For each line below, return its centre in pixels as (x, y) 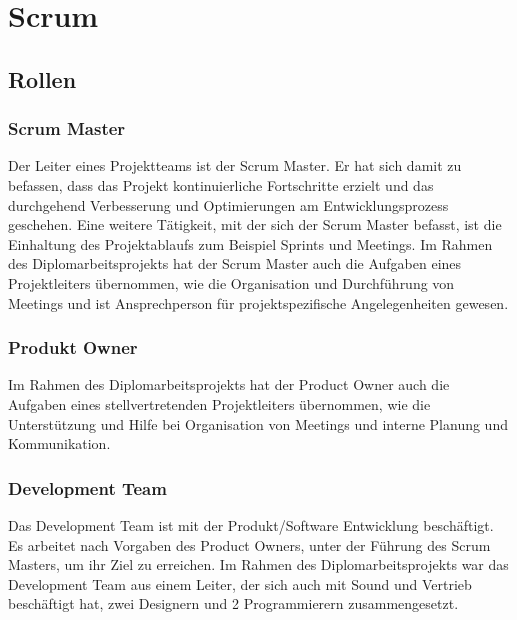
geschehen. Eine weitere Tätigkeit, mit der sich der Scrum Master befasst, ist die (255, 224)
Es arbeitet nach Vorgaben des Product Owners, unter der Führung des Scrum (249, 544)
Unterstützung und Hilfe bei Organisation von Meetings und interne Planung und (258, 423)
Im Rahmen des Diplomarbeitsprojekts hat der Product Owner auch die (229, 384)
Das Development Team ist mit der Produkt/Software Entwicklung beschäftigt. (251, 524)
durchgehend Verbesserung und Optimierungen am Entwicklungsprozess (228, 204)
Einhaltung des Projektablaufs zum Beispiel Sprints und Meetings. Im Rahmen (250, 243)
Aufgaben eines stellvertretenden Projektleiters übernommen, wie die (219, 403)
